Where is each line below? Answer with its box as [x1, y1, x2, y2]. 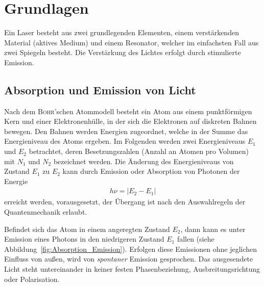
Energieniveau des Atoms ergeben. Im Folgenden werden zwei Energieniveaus [4, 136, 246, 146]
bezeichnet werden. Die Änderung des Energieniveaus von [53, 155, 234, 166]
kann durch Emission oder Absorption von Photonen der [62, 166, 240, 176]
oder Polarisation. [4, 273, 60, 284]
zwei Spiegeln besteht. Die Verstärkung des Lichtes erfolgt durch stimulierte [4, 47, 241, 58]
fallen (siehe [177, 233, 214, 244]
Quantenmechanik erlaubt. [4, 206, 87, 217]
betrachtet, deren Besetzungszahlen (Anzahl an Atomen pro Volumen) [29, 146, 249, 157]
